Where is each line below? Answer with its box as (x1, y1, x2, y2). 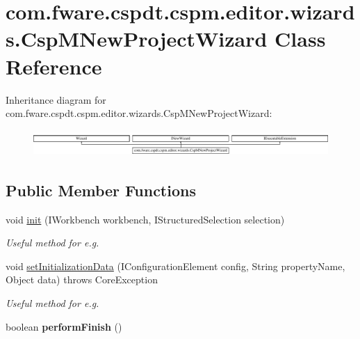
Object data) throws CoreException (6, 272, 158, 287)
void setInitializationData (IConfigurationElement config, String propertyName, (6, 258, 345, 273)
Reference (6, 52, 102, 80)
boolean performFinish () (6, 319, 122, 333)
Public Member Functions (6, 179, 196, 200)
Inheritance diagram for (6, 92, 106, 107)
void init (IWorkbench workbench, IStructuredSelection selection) (6, 212, 285, 226)
